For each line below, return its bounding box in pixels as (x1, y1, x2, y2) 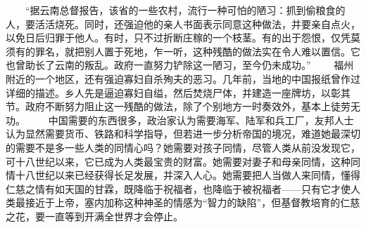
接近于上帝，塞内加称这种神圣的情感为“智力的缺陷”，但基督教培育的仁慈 (25, 195, 360, 210)
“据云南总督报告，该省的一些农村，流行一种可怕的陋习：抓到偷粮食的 (25, 3, 346, 17)
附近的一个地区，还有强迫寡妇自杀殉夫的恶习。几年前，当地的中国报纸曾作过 (6, 71, 360, 86)
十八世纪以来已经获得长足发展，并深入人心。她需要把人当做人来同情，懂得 (15, 168, 360, 182)
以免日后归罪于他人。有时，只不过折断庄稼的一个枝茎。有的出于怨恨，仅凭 (6, 30, 351, 45)
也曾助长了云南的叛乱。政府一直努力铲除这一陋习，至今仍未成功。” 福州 (6, 58, 354, 72)
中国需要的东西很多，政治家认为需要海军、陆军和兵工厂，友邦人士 (48, 112, 354, 127)
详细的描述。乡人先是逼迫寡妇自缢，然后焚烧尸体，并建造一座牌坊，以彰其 (6, 85, 351, 100)
